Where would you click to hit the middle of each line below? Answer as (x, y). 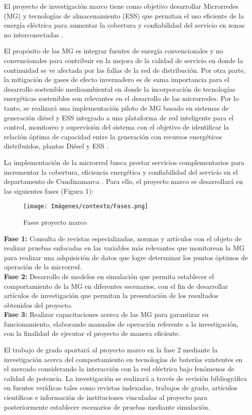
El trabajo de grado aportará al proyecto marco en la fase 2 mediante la (111, 350)
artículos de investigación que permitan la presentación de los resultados (111, 295)
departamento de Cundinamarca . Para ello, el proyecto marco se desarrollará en (124, 181)
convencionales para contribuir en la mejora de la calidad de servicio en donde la (124, 60)
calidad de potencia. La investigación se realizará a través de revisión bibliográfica (126, 378)
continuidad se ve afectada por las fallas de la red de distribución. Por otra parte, (125, 70)
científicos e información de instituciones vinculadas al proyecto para (106, 397)
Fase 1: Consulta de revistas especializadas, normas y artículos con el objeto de (123, 238)
